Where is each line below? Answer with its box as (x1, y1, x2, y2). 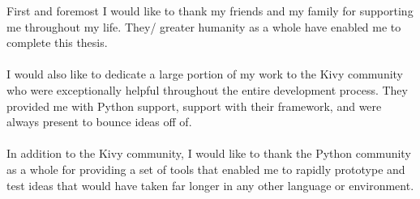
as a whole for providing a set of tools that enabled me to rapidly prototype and (6, 160, 405, 177)
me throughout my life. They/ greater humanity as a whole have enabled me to (6, 18, 401, 35)
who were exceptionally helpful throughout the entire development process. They (6, 81, 408, 98)
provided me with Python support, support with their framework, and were (6, 97, 382, 114)
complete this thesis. (6, 34, 108, 51)
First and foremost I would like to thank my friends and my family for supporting (6, 2, 414, 19)
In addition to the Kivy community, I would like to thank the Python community (6, 145, 411, 162)
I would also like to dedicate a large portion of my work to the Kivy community (6, 66, 404, 83)
